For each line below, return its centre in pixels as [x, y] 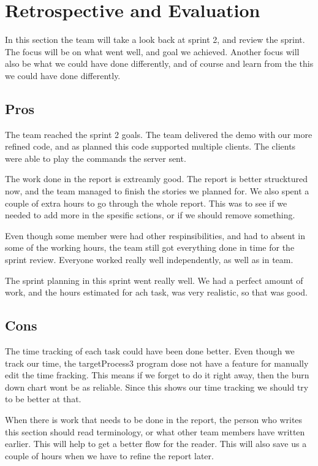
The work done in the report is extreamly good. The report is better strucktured [157, 179]
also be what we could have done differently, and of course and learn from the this [159, 63]
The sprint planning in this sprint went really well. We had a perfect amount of [154, 280]
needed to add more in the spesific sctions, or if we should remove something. [150, 215]
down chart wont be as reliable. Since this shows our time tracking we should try [157, 387]
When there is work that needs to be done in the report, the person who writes [154, 419]
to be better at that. [43, 399]
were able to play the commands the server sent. [96, 158]
